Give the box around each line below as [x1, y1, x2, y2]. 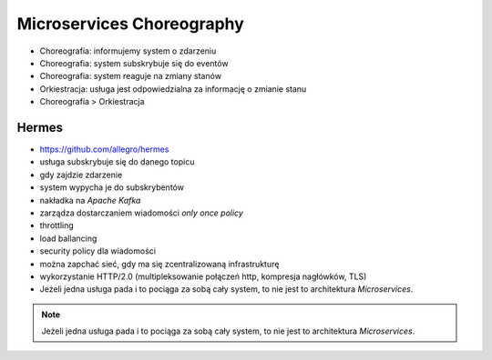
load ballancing [39, 233, 97, 244]
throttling [39, 220, 75, 231]
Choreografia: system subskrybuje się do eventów [39, 57, 229, 68]
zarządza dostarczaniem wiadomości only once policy [39, 207, 243, 218]
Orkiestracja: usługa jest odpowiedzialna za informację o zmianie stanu [39, 83, 307, 95]
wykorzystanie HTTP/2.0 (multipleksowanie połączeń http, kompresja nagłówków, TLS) [39, 271, 367, 282]
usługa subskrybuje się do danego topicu [39, 156, 195, 167]
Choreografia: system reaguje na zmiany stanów [39, 71, 222, 82]
